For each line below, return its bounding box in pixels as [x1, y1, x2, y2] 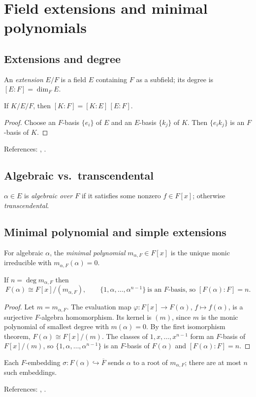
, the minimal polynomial [50, 247, 126, 257]
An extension [4, 74, 43, 84]
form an [190, 331, 214, 341]
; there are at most [185, 357, 241, 367]
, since [172, 311, 191, 322]
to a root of [133, 357, 168, 367]
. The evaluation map [66, 302, 131, 312]
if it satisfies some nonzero [81, 190, 161, 201]
